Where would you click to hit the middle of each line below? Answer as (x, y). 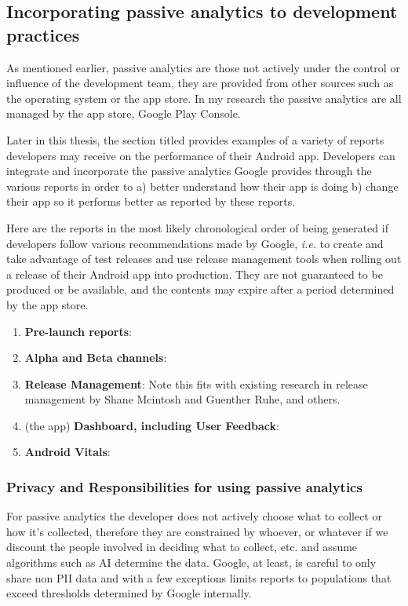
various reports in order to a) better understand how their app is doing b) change (202, 186)
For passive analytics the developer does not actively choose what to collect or (194, 516)
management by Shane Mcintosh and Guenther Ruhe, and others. (182, 399)
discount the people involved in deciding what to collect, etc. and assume (182, 547)
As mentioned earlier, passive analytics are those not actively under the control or (203, 67)
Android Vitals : (67, 452)
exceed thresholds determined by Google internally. (129, 593)
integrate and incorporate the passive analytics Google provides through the (189, 171)
